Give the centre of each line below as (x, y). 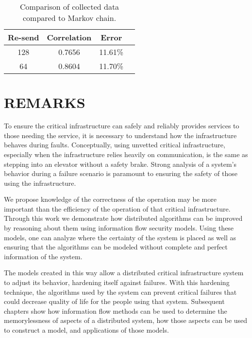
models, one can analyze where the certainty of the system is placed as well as (120, 237)
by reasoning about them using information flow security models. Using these (119, 228)
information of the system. (43, 256)
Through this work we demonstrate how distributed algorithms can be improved (123, 218)
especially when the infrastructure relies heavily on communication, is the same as (126, 154)
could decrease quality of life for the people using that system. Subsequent (114, 301)
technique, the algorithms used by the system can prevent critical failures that (120, 292)
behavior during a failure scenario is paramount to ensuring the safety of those (121, 173)
